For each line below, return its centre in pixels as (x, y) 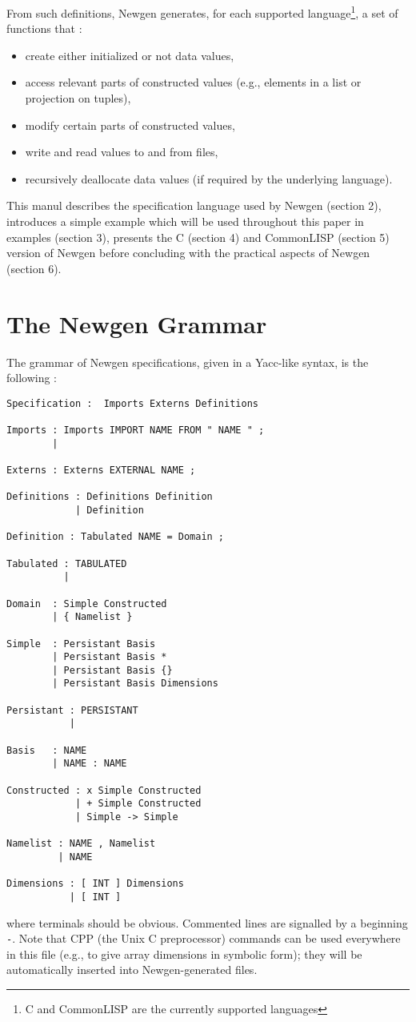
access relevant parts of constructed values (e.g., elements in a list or (193, 82)
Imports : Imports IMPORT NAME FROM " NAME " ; (136, 430)
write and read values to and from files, (122, 152)
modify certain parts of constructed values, (130, 125)
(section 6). (34, 268)
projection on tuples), (78, 98)
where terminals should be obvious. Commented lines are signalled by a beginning (207, 922)
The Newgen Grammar (137, 323)
